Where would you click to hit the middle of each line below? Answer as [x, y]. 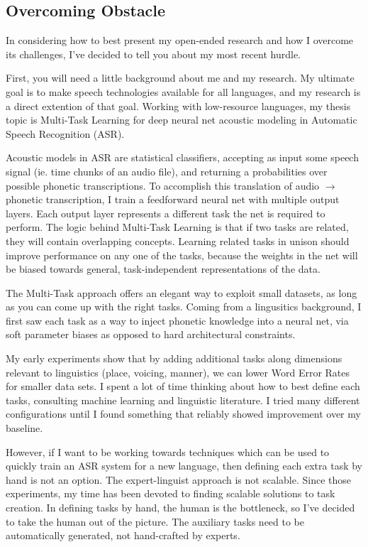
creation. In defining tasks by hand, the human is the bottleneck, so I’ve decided [180, 508]
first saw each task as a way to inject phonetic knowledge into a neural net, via [177, 320]
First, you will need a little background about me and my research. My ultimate [180, 78]
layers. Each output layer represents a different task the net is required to [166, 213]
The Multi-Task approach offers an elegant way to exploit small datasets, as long [182, 292]
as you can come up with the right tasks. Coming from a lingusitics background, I [184, 307]
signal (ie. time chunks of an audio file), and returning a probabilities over [167, 171]
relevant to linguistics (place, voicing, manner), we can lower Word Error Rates [178, 372]
